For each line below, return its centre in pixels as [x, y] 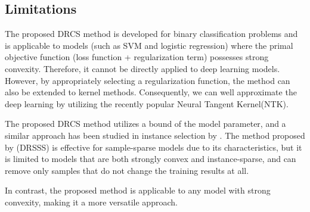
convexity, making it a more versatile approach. [91, 202]
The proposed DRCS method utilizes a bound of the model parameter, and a [145, 124]
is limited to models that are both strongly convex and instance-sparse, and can [151, 159]
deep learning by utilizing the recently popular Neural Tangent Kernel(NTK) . [147, 103]
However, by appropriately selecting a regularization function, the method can [148, 80]
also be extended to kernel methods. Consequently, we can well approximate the [151, 92]
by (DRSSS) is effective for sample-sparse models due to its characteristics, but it [154, 147]
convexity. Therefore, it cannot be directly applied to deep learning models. [142, 68]
